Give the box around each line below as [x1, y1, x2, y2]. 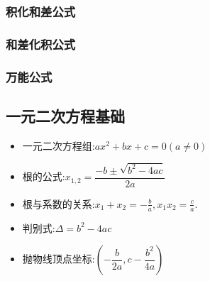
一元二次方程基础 [6, 104, 125, 126]
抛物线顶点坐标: [22, 251, 95, 266]
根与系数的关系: [22, 196, 95, 211]
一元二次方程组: [22, 138, 95, 153]
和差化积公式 [6, 35, 76, 53]
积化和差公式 [6, 2, 76, 20]
